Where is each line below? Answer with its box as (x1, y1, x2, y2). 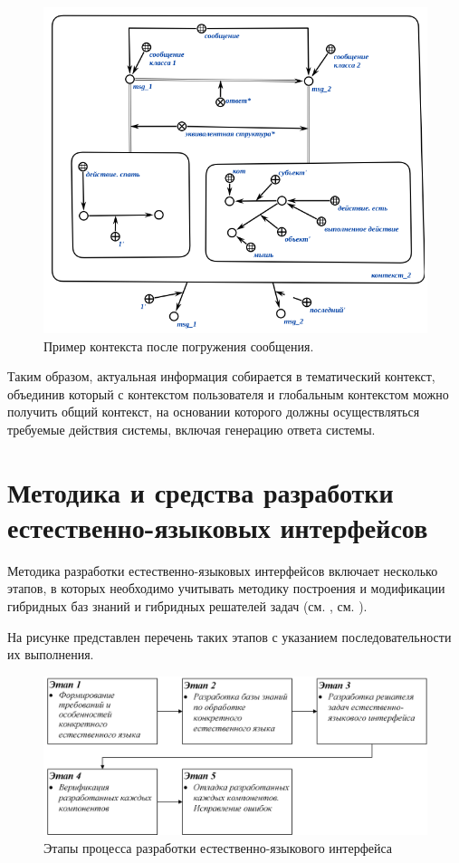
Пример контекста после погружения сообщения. (43, 336, 314, 355)
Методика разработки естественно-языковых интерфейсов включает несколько (7, 561, 438, 580)
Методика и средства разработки (7, 473, 394, 510)
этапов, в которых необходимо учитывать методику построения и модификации (7, 579, 445, 598)
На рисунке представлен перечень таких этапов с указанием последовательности (7, 627, 452, 646)
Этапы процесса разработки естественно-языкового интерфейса (43, 838, 393, 857)
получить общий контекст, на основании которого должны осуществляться (7, 402, 420, 421)
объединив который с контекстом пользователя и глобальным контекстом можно (7, 384, 449, 403)
